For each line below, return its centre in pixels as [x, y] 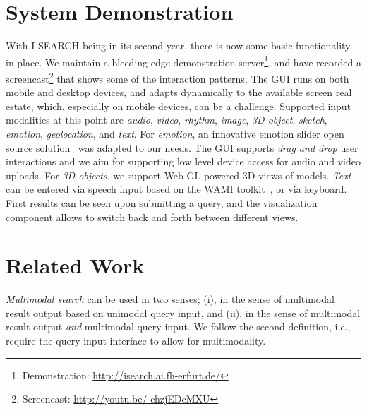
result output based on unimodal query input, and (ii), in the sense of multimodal [183, 312]
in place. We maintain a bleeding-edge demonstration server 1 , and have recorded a [183, 61]
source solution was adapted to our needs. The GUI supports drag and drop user [182, 147]
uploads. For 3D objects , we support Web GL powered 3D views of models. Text [179, 175]
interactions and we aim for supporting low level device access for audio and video [183, 161]
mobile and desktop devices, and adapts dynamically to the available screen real [179, 92]
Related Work [75, 265]
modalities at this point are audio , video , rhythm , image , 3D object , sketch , [167, 120]
